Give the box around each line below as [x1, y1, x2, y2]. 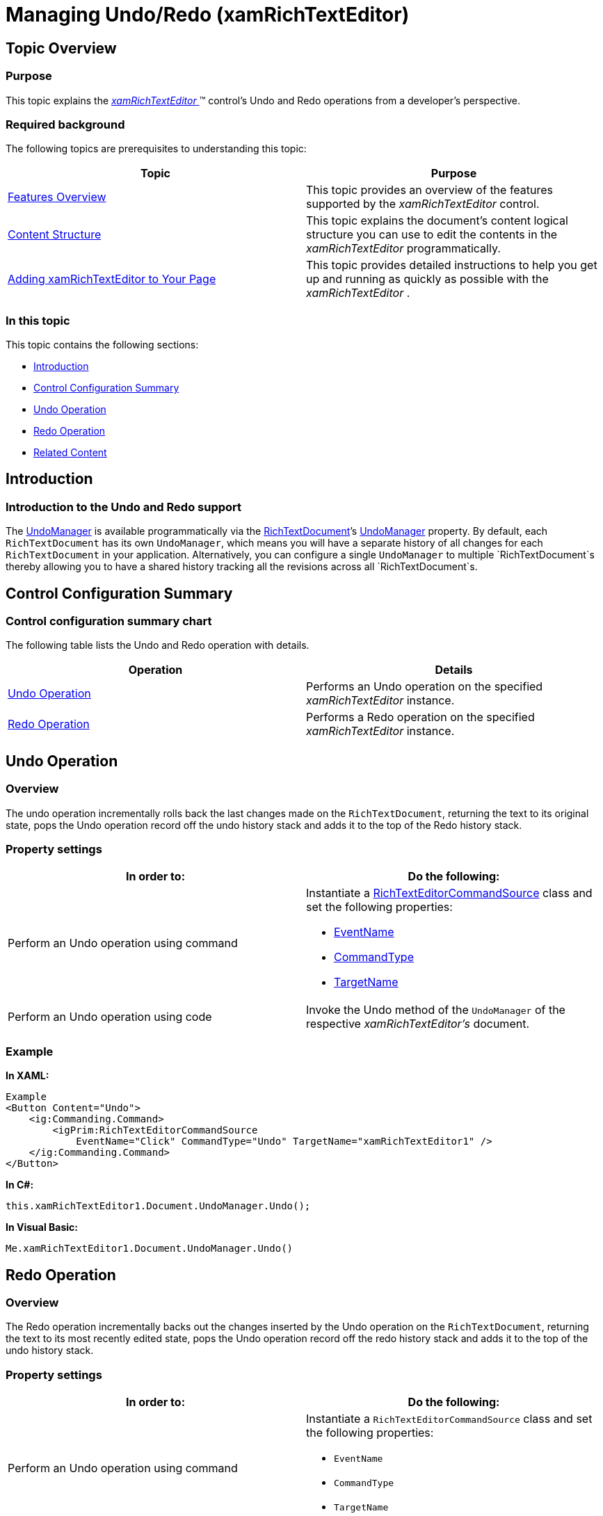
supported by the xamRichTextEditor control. [306, 197, 540, 211]
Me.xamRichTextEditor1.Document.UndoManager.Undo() [6, 1243, 294, 1255]
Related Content [33, 446, 107, 459]
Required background [6, 117, 125, 131]
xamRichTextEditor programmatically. [306, 241, 501, 256]
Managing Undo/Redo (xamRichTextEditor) [6, 3, 410, 26]
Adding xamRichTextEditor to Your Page [8, 272, 216, 287]
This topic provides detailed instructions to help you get [306, 258, 597, 273]
